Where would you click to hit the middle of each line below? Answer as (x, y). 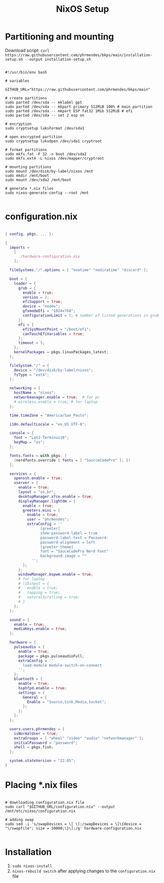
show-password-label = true (69, 533)
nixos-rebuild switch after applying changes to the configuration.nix (84, 871)
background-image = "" (63, 556)
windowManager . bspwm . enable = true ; (55, 574)
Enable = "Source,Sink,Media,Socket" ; (67, 702)
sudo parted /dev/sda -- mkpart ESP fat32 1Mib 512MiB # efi (69, 111)
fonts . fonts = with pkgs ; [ (38, 456)
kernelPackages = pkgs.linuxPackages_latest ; (61, 352)
